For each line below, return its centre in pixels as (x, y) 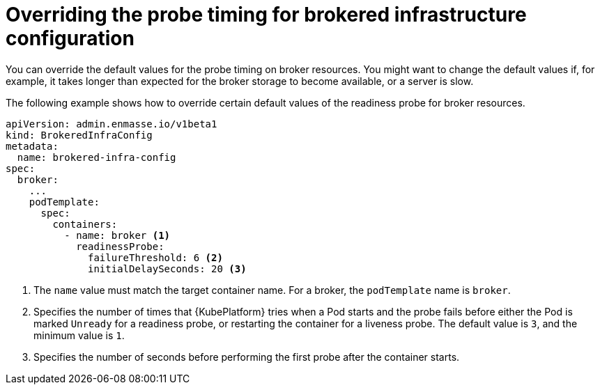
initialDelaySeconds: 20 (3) (167, 268)
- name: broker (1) (117, 235)
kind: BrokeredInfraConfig (79, 135)
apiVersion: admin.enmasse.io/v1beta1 (111, 124)
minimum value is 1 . (79, 335)
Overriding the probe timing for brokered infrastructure (266, 15)
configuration (70, 38)
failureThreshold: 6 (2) (155, 257)
